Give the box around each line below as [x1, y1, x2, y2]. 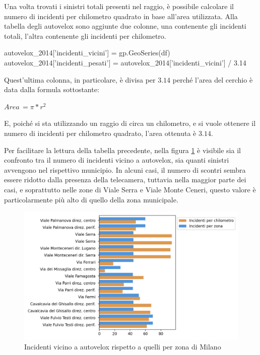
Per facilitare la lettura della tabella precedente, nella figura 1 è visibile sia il [4, 145, 241, 155]
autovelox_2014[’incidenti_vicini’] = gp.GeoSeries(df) [4, 47, 170, 58]
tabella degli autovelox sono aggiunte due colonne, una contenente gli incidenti [4, 21, 246, 31]
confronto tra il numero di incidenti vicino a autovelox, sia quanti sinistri [4, 155, 229, 165]
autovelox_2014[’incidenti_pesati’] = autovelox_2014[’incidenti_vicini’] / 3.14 [4, 57, 246, 67]
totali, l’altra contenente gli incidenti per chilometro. [4, 30, 166, 41]
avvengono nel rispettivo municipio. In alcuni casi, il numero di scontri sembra [4, 164, 246, 175]
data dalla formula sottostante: [4, 84, 99, 95]
